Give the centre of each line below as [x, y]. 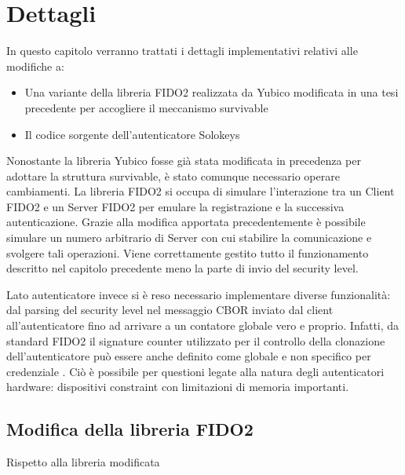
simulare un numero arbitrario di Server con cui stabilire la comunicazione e [189, 238]
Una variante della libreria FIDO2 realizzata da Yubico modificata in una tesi [212, 92]
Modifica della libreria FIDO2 [130, 429]
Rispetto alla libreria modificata [83, 462]
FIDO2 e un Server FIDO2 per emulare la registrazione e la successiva [175, 206]
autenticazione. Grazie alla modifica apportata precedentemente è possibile [186, 222]
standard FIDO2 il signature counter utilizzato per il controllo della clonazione [196, 340]
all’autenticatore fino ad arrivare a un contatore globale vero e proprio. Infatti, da [203, 325]
